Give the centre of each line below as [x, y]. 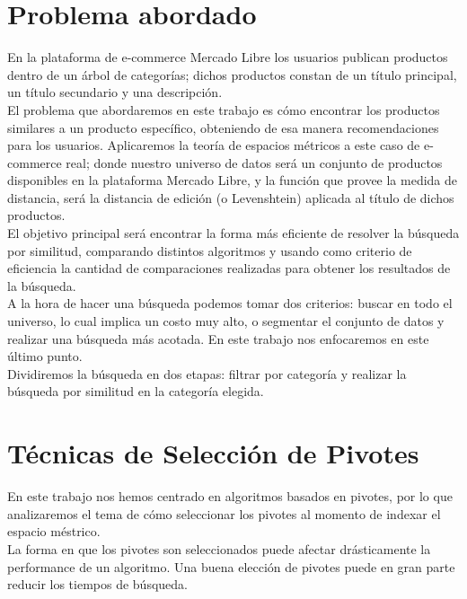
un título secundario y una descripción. [115, 92]
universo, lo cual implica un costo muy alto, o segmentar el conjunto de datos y [226, 321]
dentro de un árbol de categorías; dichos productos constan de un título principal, [232, 74]
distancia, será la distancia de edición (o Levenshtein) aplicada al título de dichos [231, 197]
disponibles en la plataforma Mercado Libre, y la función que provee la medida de [233, 180]
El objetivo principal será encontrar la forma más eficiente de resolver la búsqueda [233, 233]
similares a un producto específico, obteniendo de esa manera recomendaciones [223, 127]
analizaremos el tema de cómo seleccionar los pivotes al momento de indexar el [224, 513]
